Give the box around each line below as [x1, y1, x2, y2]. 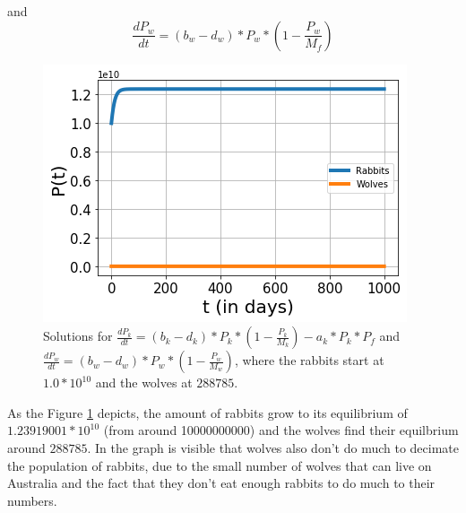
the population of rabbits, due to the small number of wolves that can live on [7, 456, 432, 474]
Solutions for [43, 326, 113, 345]
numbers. [7, 491, 57, 509]
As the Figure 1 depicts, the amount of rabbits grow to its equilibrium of [7, 403, 408, 422]
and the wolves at [95, 373, 193, 392]
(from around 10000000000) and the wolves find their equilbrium [103, 421, 459, 439]
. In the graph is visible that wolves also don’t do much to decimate [87, 438, 459, 456]
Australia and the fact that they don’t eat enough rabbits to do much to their [7, 474, 436, 492]
